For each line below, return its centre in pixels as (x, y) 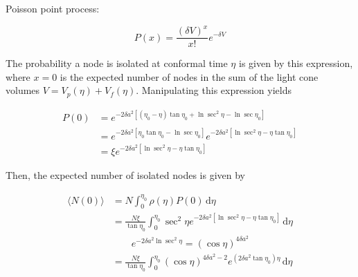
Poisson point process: (53, 8)
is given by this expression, (296, 63)
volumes (23, 90)
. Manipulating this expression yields (214, 90)
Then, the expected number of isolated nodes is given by (125, 175)
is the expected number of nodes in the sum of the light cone (189, 76)
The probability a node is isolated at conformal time (117, 63)
